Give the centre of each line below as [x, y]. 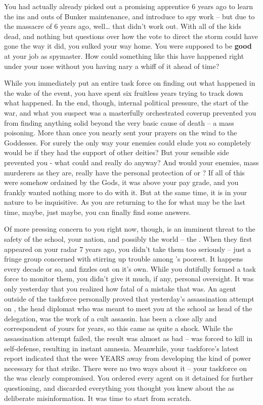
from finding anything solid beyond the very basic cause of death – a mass [119, 122]
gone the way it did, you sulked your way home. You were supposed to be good [128, 46]
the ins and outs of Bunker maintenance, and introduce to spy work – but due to [129, 16]
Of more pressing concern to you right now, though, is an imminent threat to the [130, 229]
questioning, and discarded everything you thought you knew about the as [119, 388]
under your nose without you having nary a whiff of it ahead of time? [112, 66]
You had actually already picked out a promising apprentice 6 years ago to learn [128, 6]
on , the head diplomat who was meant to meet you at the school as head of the [128, 308]
